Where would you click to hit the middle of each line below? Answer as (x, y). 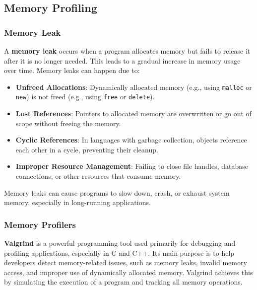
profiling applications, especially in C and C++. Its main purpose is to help (119, 253)
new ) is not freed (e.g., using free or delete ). (85, 97)
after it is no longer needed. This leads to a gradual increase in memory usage (122, 60)
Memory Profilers (40, 224)
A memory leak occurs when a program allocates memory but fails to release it (127, 51)
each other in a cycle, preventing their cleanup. (87, 149)
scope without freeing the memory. (68, 123)
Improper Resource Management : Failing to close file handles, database (132, 166)
